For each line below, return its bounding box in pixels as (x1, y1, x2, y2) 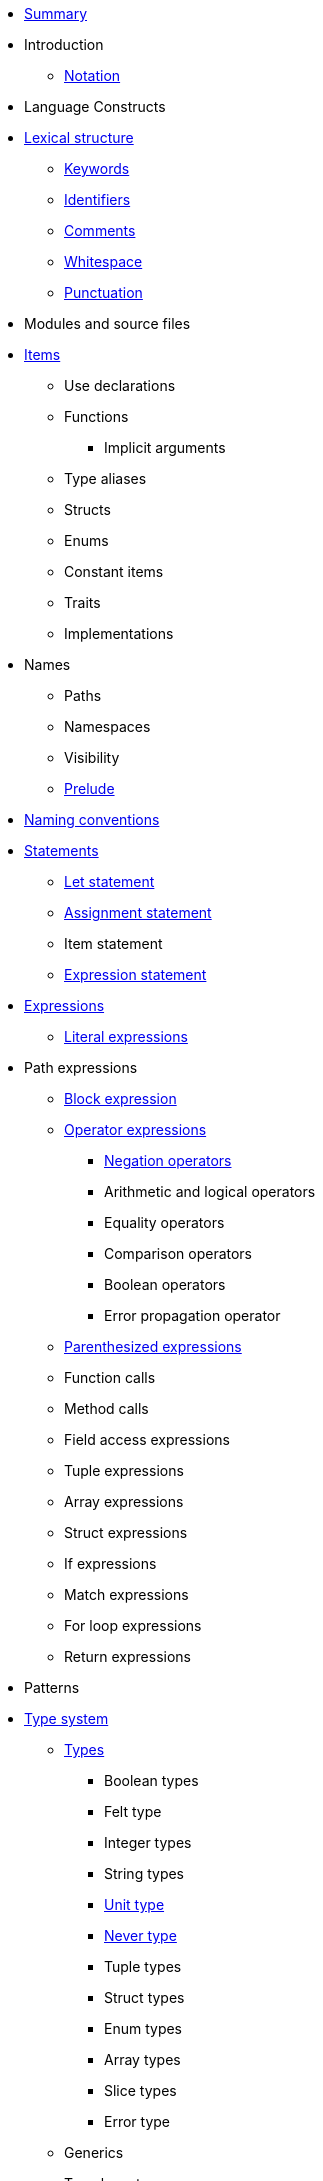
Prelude (64, 780, 115, 797)
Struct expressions (64, 1524, 188, 1541)
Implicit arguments (104, 439, 226, 456)
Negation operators (104, 1152, 232, 1169)
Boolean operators (104, 1276, 226, 1293)
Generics (64, 2144, 124, 2161)
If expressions (64, 1555, 157, 1572)
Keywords (64, 160, 130, 177)
